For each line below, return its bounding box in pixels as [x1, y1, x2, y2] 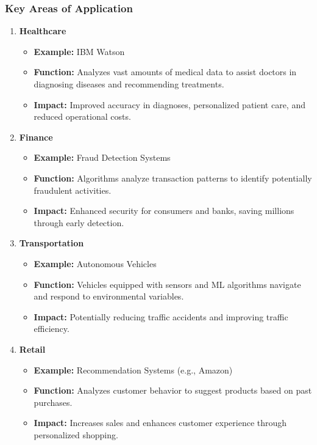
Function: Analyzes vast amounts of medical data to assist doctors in [34, 65, 297, 78]
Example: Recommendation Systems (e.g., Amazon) [34, 363, 233, 376]
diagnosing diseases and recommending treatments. [34, 78, 224, 90]
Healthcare [19, 24, 66, 37]
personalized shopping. [34, 428, 118, 441]
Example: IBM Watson [34, 45, 125, 57]
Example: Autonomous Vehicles [34, 257, 157, 270]
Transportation [19, 237, 84, 249]
